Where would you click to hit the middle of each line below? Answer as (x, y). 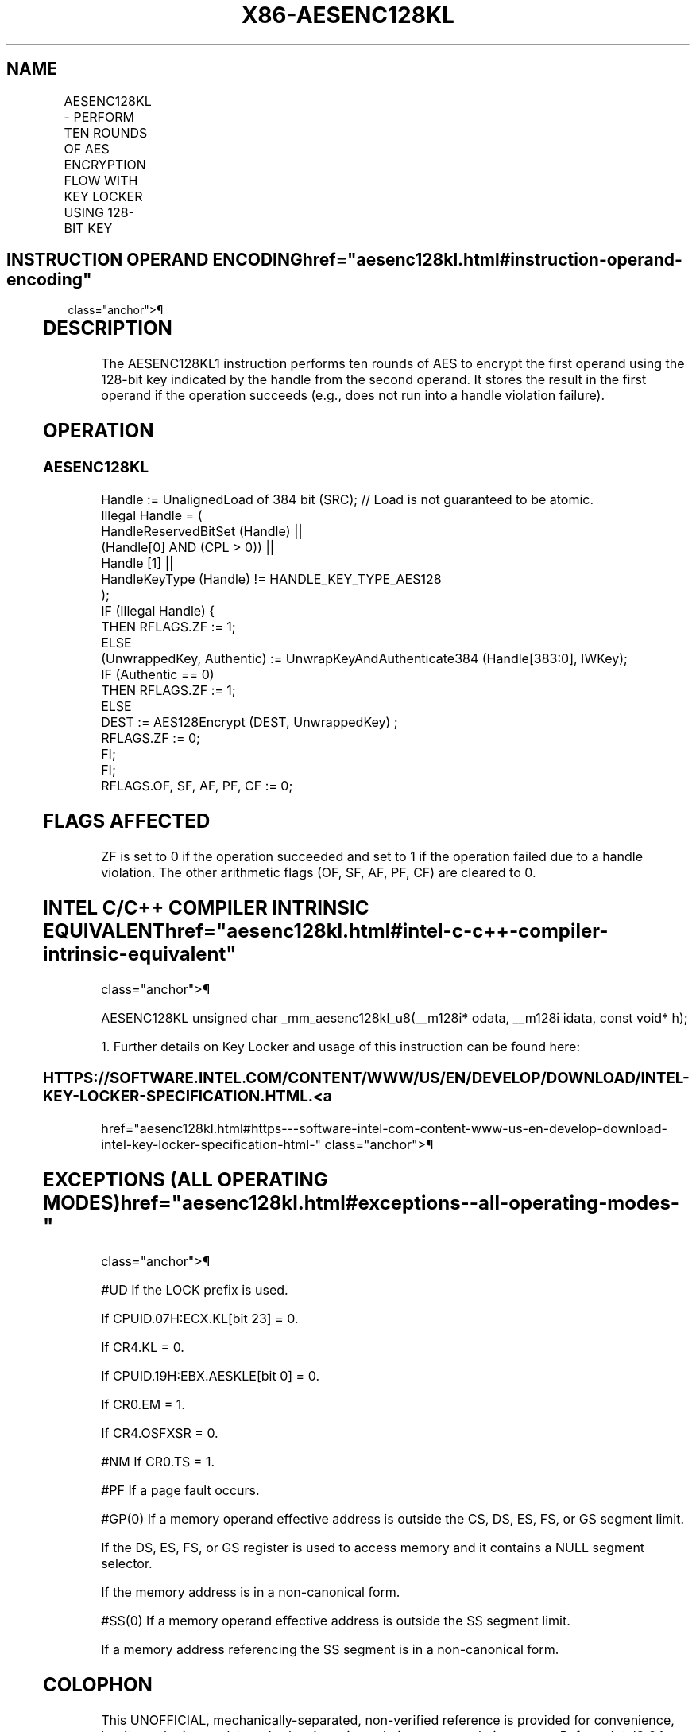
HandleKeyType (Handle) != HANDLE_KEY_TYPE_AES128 (271, 579)
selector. (127, 1563)
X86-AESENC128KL (348, 15)
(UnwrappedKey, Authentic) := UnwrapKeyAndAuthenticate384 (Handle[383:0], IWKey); (364, 658)
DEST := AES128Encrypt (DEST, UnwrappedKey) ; (249, 722)
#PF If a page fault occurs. (180, 1490)
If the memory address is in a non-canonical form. (251, 1592)
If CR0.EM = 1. (143, 1404)
